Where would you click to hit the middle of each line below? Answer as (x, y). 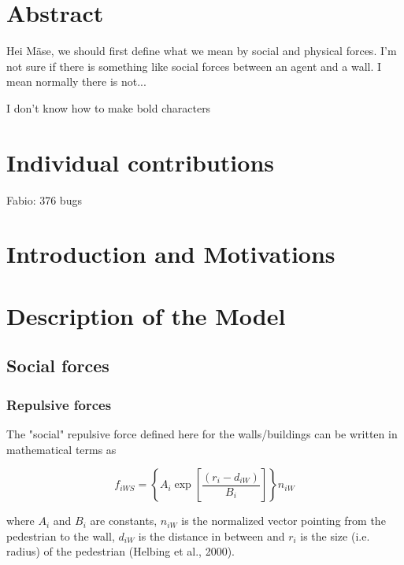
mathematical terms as (61, 449)
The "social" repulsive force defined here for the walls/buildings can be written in (202, 433)
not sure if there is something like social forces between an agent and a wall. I (194, 66)
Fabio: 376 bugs (44, 199)
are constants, (124, 521)
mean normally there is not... (76, 81)
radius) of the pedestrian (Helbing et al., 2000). (120, 551)
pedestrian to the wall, (61, 535)
